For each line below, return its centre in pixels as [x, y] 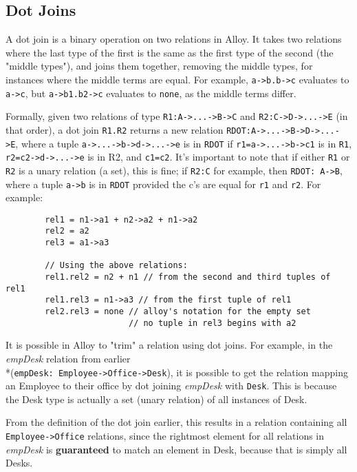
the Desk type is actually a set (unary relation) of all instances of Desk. [156, 399]
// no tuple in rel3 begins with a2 [212, 323]
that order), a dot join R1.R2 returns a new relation [115, 129]
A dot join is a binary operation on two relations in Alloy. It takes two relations [174, 39]
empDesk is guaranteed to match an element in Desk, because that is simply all [176, 449]
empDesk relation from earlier [68, 358]
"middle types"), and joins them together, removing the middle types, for [159, 66]
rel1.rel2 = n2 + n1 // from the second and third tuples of [188, 277]
